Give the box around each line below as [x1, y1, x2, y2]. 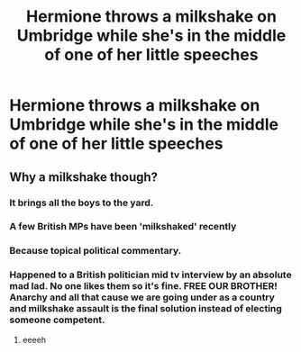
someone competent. [9, 313, 105, 326]
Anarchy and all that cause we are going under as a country [9, 291, 275, 303]
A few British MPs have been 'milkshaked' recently [9, 221, 237, 233]
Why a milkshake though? [9, 169, 159, 185]
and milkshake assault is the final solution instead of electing [9, 302, 282, 315]
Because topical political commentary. [9, 245, 182, 257]
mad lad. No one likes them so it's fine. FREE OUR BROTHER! [9, 280, 278, 293]
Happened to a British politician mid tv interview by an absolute [9, 268, 292, 281]
